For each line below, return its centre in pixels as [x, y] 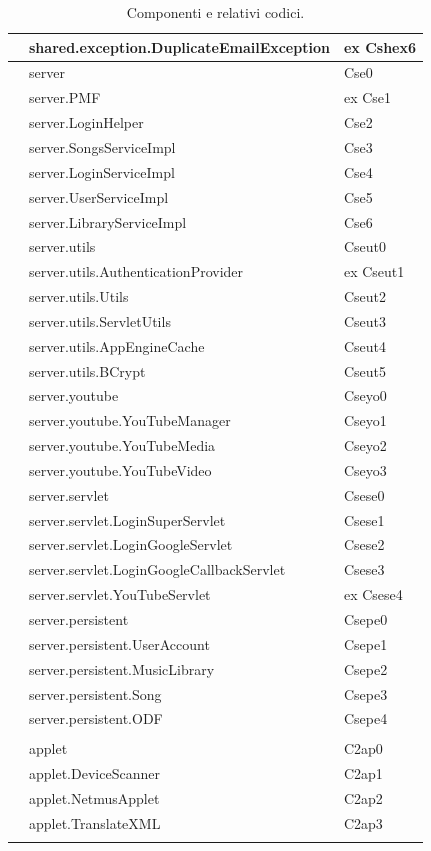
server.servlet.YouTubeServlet [120, 594]
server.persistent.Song [95, 693]
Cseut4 [364, 345]
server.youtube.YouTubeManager [130, 420]
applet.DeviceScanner [94, 773]
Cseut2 [364, 296]
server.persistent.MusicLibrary [122, 668]
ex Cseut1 [374, 271]
